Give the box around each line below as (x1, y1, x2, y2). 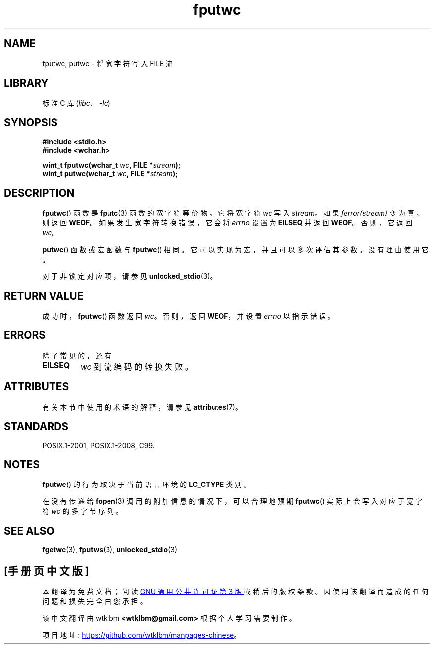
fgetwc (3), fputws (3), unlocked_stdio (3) (42, 545, 178, 554)
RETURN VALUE (4, 289, 84, 302)
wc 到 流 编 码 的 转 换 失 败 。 (80, 361, 193, 372)
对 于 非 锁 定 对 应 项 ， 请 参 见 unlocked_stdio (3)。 (42, 272, 217, 281)
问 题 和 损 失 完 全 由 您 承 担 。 (42, 597, 147, 606)
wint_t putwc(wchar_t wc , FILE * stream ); (42, 169, 178, 178)
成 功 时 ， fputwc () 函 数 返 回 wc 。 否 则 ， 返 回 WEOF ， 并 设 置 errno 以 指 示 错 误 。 (42, 311, 335, 320)
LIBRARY (4, 77, 49, 90)
